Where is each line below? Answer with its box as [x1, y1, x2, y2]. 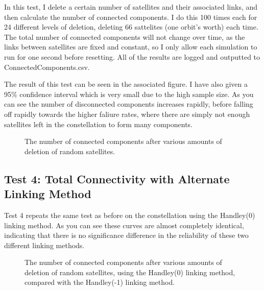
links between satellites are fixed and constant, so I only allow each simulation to [4, 41, 257, 52]
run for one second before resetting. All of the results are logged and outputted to [4, 51, 260, 62]
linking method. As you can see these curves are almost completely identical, [4, 220, 244, 230]
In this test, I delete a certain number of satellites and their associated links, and [4, 2, 258, 12]
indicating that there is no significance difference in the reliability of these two [4, 230, 249, 240]
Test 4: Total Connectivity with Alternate [4, 171, 230, 186]
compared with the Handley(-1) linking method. [25, 277, 175, 287]
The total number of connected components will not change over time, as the [4, 31, 245, 42]
